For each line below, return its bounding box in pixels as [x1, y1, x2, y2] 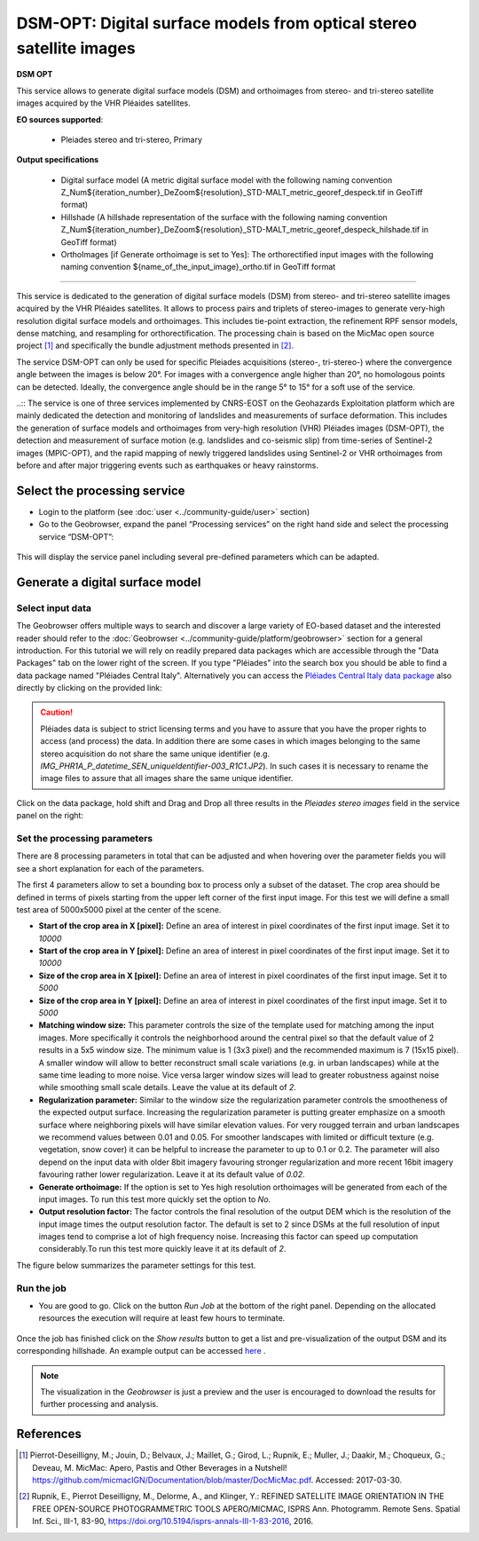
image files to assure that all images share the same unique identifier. [40, 773, 294, 784]
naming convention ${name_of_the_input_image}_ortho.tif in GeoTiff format [60, 262, 336, 273]
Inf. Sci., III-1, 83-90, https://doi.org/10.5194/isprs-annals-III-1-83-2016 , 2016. [32, 1516, 314, 1527]
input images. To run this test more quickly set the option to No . [38, 1194, 271, 1205]
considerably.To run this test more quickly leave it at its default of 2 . [38, 1244, 287, 1254]
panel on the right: [16, 810, 84, 821]
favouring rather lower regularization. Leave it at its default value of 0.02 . [38, 1169, 305, 1180]
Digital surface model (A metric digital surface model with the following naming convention [60, 174, 393, 186]
